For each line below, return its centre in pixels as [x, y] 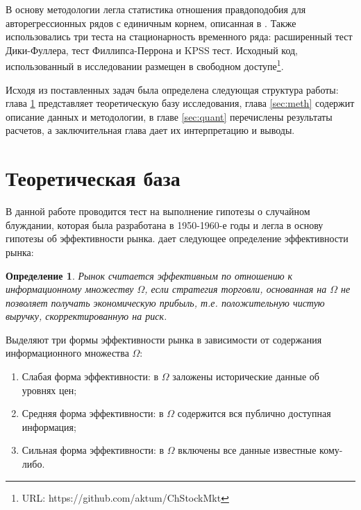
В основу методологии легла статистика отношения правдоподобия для [156, 9]
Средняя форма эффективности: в [93, 413]
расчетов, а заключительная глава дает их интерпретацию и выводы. [150, 130]
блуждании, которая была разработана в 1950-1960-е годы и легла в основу [165, 224]
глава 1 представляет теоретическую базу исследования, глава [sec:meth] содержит [180, 103]
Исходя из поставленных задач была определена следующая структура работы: [172, 89]
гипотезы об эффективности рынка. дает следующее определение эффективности [177, 238]
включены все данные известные [247, 450]
